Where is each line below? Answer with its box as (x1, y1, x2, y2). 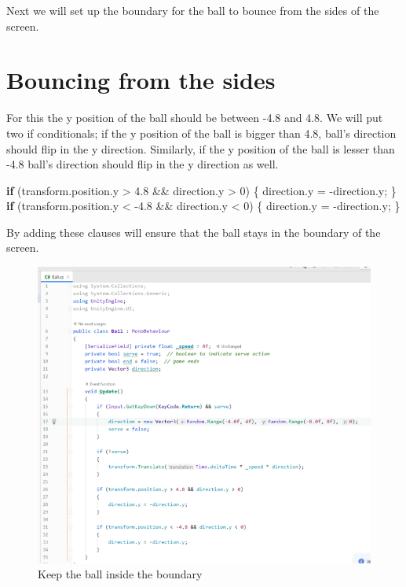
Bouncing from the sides (6, 64, 276, 96)
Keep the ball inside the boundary (38, 566, 203, 582)
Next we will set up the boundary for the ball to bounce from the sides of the (6, 2, 379, 18)
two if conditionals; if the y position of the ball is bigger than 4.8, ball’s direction (6, 124, 397, 141)
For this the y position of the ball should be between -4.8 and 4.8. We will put (6, 109, 383, 126)
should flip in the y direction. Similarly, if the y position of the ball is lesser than (6, 140, 395, 157)
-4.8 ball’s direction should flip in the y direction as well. (6, 156, 279, 172)
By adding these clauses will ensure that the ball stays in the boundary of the (6, 223, 381, 240)
